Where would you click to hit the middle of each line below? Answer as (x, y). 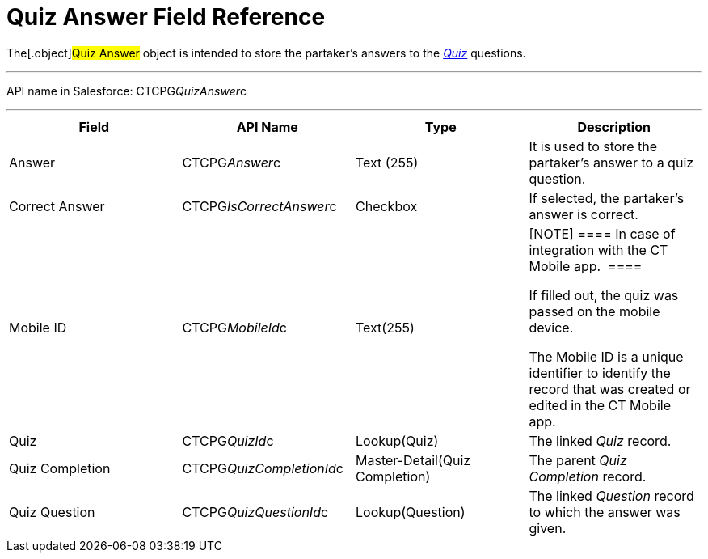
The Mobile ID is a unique (606, 356)
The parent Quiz (578, 460)
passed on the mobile (594, 311)
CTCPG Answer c (232, 162)
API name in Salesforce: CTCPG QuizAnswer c (126, 91)
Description (614, 127)
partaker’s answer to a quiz (611, 162)
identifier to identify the (600, 373)
